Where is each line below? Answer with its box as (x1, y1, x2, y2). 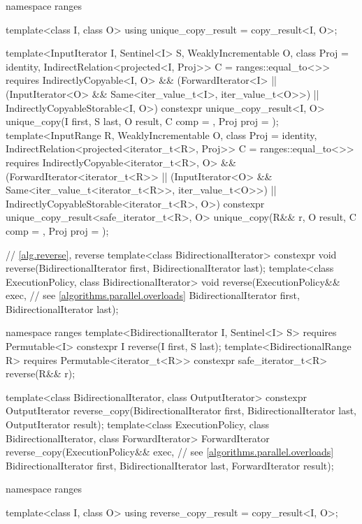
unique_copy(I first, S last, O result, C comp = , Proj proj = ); (6, 114, 279, 129)
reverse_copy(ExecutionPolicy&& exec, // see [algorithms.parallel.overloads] (6, 444, 334, 459)
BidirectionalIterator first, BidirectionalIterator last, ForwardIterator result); (6, 458, 334, 472)
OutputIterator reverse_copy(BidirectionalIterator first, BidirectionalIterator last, (6, 403, 356, 418)
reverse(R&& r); (6, 366, 75, 381)
